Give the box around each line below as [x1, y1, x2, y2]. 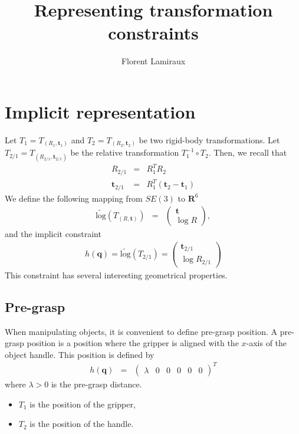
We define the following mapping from [5, 192, 143, 204]
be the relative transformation [70, 146, 179, 159]
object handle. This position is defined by [5, 348, 155, 360]
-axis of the [246, 337, 287, 349]
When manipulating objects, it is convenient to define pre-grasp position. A [5, 325, 278, 337]
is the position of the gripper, [29, 397, 136, 410]
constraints [108, 21, 199, 45]
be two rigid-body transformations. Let [139, 133, 280, 146]
